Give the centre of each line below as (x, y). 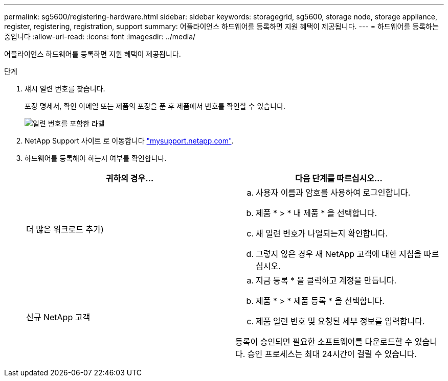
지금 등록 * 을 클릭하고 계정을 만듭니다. (326, 280)
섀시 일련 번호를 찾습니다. (65, 89)
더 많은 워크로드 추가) (65, 229)
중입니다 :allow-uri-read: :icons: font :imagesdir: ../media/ (100, 37)
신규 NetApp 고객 (58, 317)
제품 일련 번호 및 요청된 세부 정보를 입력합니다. (340, 321)
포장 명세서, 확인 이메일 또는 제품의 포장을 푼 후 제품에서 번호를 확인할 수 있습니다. (155, 106)
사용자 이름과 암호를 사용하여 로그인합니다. (333, 193)
